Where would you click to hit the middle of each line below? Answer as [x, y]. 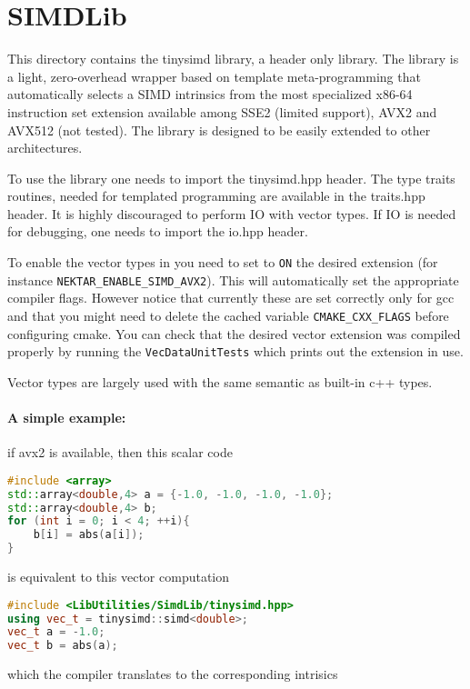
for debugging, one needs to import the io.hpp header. [158, 231]
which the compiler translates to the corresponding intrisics [173, 674]
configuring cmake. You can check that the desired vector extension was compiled [234, 333]
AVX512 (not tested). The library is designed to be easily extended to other [219, 130]
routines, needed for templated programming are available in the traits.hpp [216, 196]
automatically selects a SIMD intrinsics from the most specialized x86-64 [210, 94]
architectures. [45, 148]
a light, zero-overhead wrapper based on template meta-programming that [214, 76]
